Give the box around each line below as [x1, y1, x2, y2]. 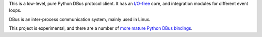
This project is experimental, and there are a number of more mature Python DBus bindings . [9, 25, 193, 31]
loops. [9, 7, 22, 13]
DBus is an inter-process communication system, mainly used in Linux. [9, 16, 150, 22]
